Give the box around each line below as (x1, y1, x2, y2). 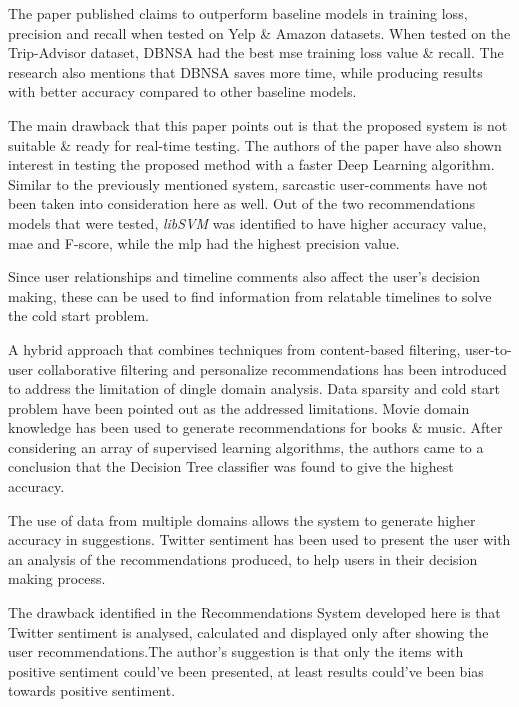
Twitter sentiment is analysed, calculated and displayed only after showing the (8, 621, 489, 642)
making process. (8, 568, 106, 589)
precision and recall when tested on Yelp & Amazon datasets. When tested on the (8, 22, 511, 43)
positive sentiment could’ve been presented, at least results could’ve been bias (8, 660, 484, 681)
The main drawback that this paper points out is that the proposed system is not (8, 114, 508, 135)
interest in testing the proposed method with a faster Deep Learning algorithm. (8, 154, 495, 175)
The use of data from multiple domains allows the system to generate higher (8, 509, 476, 530)
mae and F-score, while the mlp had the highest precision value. (8, 232, 400, 253)
